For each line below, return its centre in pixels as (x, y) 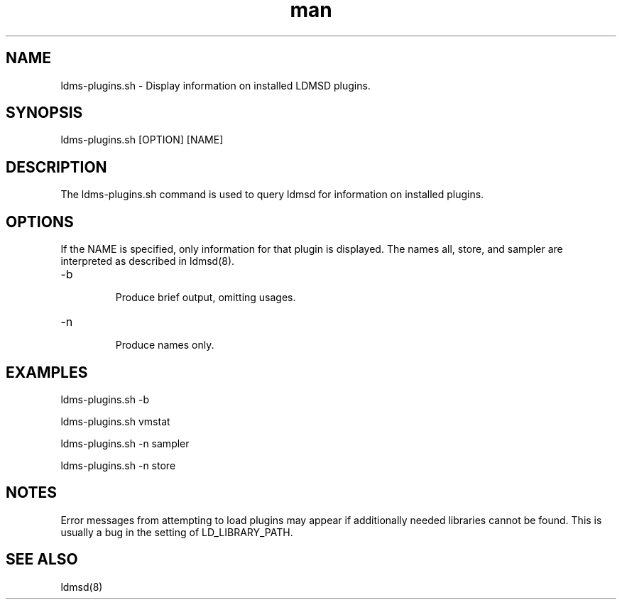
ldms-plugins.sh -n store (118, 465)
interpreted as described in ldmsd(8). (148, 261)
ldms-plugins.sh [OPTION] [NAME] (142, 140)
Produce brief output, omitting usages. (206, 298)
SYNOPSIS (44, 113)
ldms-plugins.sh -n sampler (125, 443)
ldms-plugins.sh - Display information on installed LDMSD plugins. (215, 85)
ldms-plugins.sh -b (105, 399)
